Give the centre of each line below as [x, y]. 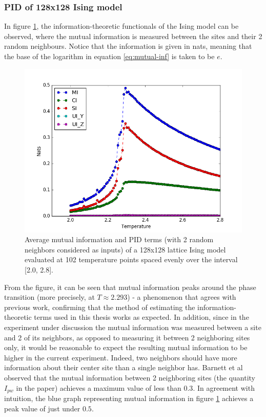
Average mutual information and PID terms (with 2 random [119, 239]
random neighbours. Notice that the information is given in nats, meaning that [128, 46]
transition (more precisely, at [49, 297]
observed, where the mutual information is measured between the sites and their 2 [133, 36]
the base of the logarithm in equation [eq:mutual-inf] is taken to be [109, 56]
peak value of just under [42, 408]
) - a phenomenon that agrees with [182, 297]
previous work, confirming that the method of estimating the [100, 307]
